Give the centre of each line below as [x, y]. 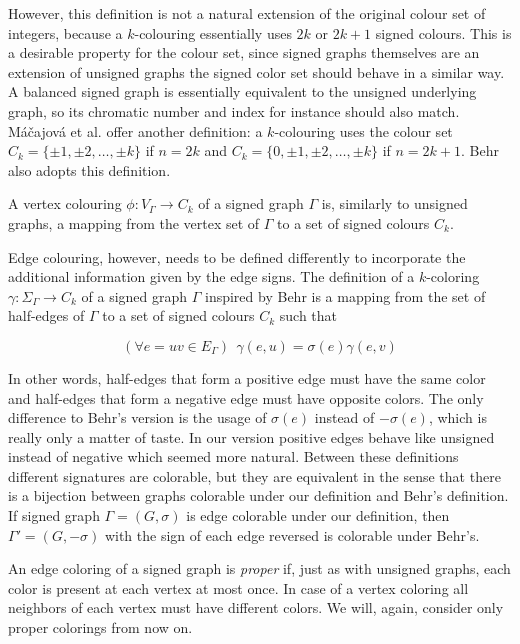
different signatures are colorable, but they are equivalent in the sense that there [254, 475]
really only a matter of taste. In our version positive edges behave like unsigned [251, 436]
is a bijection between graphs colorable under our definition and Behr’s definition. [258, 495]
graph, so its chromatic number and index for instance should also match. [234, 110]
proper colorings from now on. [100, 627]
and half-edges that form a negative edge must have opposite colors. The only [246, 397]
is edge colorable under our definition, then [318, 515]
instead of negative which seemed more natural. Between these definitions [233, 456]
